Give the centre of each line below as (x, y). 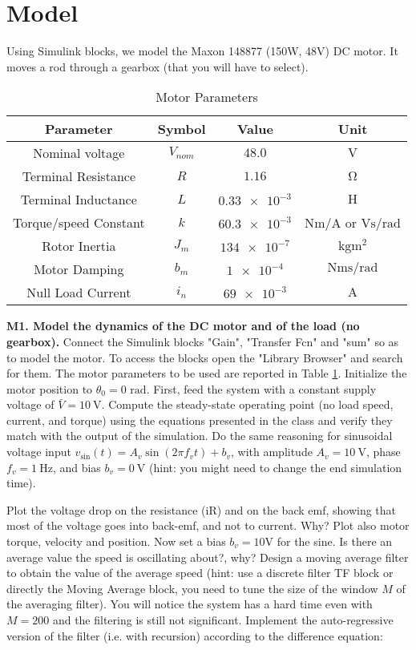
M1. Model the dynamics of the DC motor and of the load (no (183, 326)
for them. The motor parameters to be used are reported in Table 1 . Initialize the (207, 373)
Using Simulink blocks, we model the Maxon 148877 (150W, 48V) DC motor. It (202, 51)
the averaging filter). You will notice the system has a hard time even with (190, 604)
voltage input (39, 452)
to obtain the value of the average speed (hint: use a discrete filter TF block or (200, 573)
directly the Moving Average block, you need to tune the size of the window (192, 588)
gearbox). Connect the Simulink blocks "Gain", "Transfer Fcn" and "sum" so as (203, 341)
